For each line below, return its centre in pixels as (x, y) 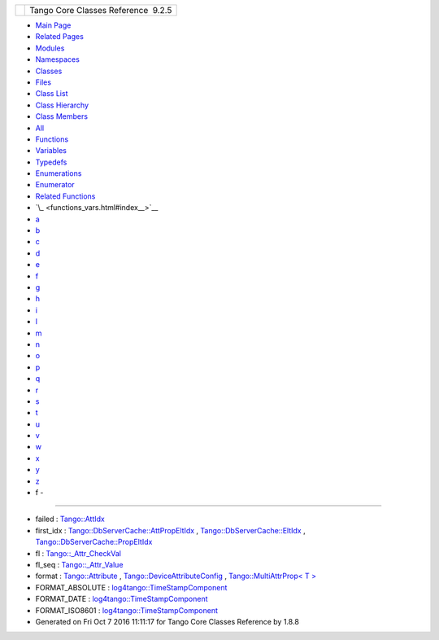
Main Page (53, 25)
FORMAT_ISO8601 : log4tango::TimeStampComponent (127, 610)
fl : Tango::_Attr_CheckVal (78, 553)
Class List (52, 94)
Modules (50, 48)
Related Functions (65, 196)
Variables (51, 151)
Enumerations (59, 173)
